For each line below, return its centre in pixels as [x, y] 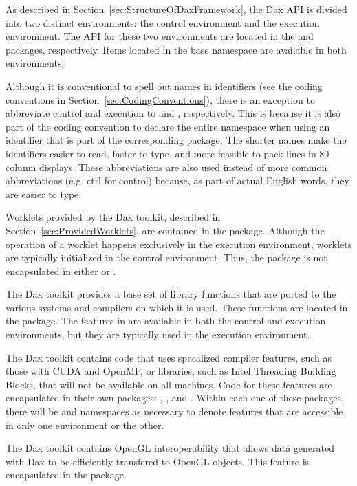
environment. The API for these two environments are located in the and [160, 36]
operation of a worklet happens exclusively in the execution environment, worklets [179, 244]
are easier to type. [44, 194]
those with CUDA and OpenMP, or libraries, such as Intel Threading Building [171, 371]
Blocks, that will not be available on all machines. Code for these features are [169, 384]
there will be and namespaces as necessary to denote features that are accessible [174, 411]
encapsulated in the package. [66, 475]
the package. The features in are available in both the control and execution [166, 321]
